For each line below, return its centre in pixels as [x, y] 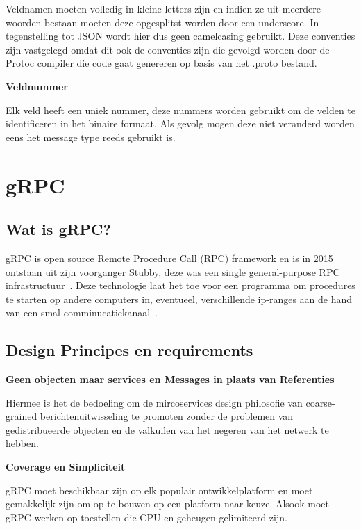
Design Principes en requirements [129, 350]
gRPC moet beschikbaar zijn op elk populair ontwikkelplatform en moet [159, 490]
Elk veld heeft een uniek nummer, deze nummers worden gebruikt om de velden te [180, 109]
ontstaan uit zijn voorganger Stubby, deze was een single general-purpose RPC [173, 271]
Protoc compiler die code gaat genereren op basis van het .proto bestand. [161, 63]
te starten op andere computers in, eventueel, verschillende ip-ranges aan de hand [179, 299]
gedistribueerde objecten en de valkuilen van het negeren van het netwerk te [167, 429]
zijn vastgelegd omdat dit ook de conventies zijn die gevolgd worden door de [168, 49]
